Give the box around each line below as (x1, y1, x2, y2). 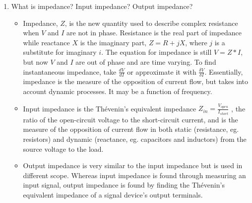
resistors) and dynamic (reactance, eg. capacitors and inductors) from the (23, 133, 247, 144)
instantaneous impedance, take (23, 66, 117, 77)
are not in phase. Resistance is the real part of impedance (66, 27, 242, 38)
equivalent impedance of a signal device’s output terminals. (23, 189, 203, 200)
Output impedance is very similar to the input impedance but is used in (23, 160, 243, 171)
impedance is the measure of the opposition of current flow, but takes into (23, 76, 249, 87)
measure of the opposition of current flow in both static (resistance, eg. (23, 124, 239, 134)
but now (23, 56, 48, 67)
